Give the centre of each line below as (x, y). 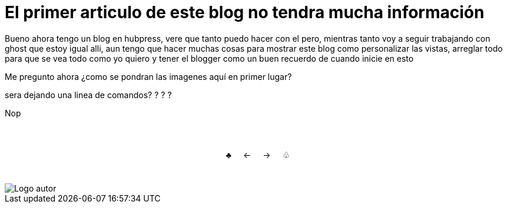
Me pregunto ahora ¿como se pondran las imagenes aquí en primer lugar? (148, 76)
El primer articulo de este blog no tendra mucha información (245, 12)
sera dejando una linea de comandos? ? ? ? (88, 95)
